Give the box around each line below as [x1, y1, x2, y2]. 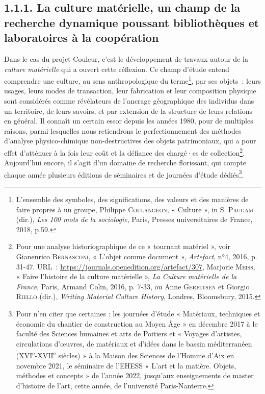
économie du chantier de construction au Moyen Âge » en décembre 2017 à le [16, 318, 258, 329]
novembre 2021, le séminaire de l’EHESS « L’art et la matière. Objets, [16, 360, 236, 371]
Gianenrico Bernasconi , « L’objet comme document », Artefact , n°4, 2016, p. [16, 251, 257, 262]
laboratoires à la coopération [4, 30, 159, 45]
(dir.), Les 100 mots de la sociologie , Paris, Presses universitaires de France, [16, 214, 253, 225]
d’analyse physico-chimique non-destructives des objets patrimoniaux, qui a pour [4, 135, 256, 146]
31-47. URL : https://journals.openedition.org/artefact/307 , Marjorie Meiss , [16, 261, 255, 272]
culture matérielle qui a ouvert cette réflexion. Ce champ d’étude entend [4, 63, 229, 74]
